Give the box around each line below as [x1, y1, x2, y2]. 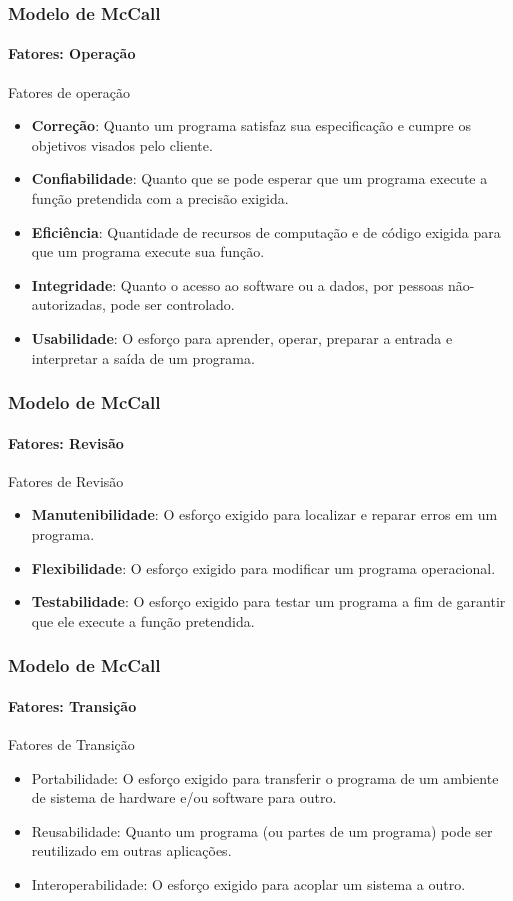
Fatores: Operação [8, 43, 136, 64]
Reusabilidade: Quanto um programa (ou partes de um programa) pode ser [31, 820, 493, 841]
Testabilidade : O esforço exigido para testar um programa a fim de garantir [31, 591, 506, 612]
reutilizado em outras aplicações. [31, 840, 232, 861]
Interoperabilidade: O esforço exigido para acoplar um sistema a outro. [31, 873, 466, 894]
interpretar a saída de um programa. [31, 347, 255, 368]
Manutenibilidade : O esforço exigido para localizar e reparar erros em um [31, 504, 498, 525]
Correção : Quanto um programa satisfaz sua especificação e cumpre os [31, 115, 471, 136]
